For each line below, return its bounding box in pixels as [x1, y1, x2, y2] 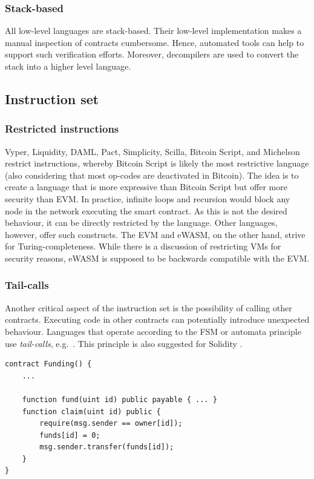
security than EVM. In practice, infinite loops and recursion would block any [5, 192, 290, 205]
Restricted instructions [5, 121, 119, 136]
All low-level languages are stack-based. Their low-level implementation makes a [5, 24, 302, 37]
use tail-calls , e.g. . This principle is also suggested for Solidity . [5, 337, 243, 349]
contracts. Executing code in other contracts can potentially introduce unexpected [5, 313, 310, 326]
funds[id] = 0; [39, 431, 100, 440]
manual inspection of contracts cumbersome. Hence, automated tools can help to [5, 36, 304, 48]
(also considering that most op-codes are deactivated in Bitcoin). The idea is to [5, 168, 299, 181]
